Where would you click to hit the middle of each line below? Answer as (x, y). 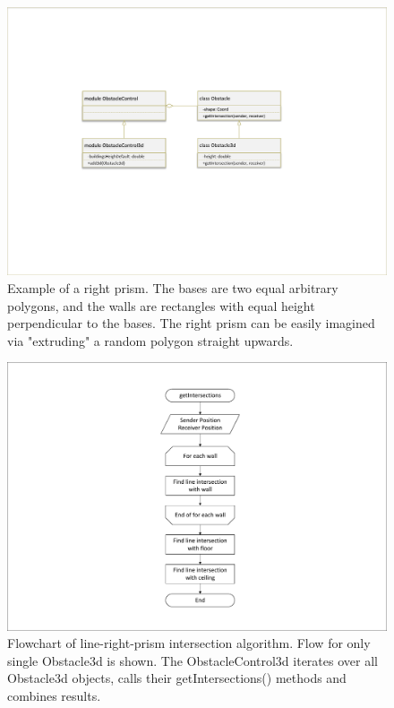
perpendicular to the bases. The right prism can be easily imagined (191, 323)
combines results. (54, 696)
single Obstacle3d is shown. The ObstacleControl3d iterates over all (193, 660)
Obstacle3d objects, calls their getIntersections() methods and (177, 678)
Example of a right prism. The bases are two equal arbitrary (173, 287)
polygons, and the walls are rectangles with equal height (161, 305)
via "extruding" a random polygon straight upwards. (150, 340)
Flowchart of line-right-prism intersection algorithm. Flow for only (189, 643)
